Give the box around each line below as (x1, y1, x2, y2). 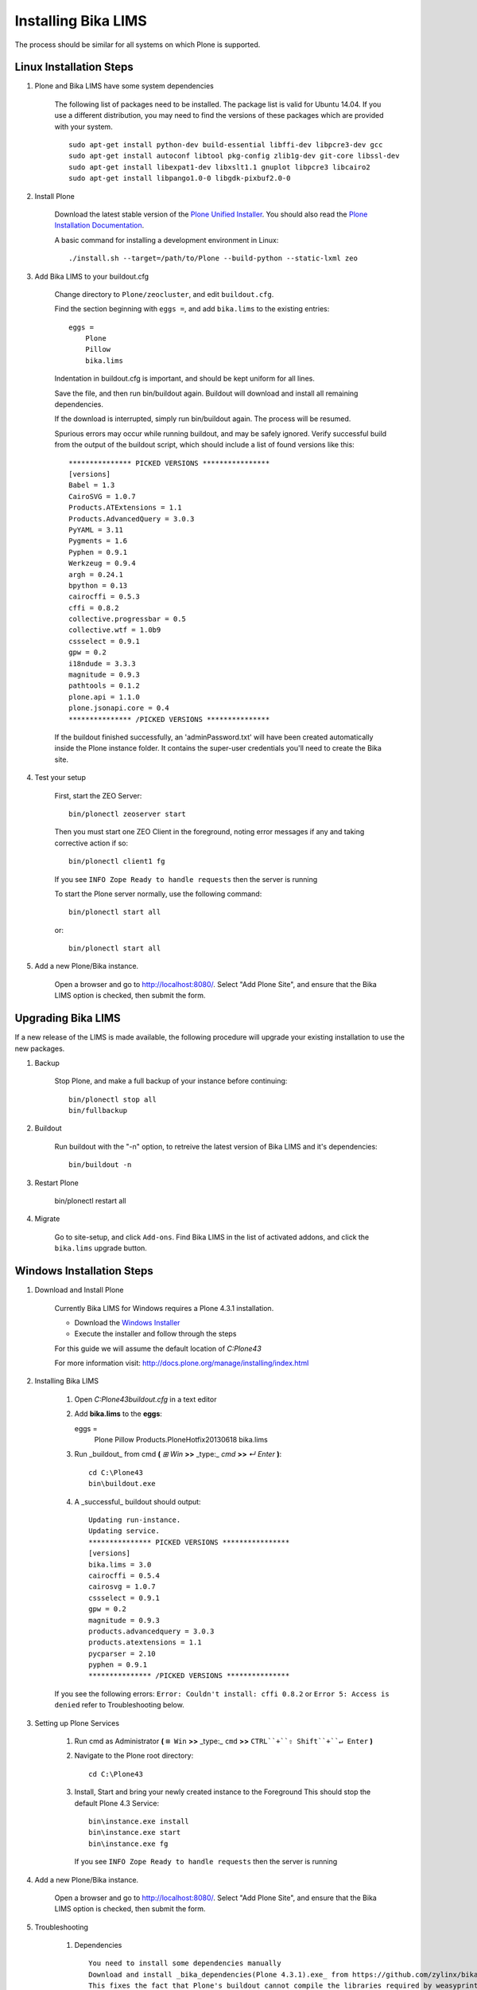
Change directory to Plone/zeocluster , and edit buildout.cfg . (54, 289, 274, 298)
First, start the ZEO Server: (54, 790, 142, 800)
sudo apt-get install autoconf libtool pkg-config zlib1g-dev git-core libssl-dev (68, 151, 400, 161)
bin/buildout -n (68, 1161, 132, 1169)
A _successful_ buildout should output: (74, 1496, 202, 1506)
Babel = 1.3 (68, 481, 115, 490)
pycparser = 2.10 (88, 1649, 156, 1658)
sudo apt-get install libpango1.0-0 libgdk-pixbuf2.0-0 (68, 174, 291, 183)
